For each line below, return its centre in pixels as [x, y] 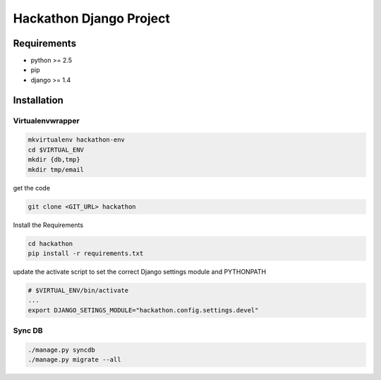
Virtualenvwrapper [47, 121]
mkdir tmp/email [56, 170]
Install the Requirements [48, 225]
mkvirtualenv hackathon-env [76, 140]
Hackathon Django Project [92, 18]
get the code [32, 188]
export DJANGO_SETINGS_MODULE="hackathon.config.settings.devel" [143, 310]
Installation [38, 100]
